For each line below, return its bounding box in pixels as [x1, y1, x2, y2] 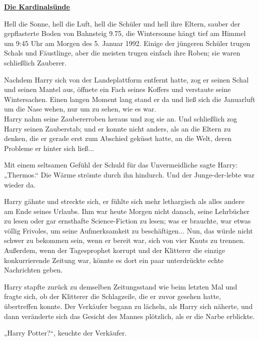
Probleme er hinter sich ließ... [4, 142, 94, 153]
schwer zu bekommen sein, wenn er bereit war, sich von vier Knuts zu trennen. [4, 235, 245, 245]
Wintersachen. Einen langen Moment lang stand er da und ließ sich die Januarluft [4, 93, 255, 104]
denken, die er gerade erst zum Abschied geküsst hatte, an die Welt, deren [4, 133, 232, 143]
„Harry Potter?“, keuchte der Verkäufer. [4, 327, 127, 338]
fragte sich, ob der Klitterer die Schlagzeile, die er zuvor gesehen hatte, [4, 291, 221, 301]
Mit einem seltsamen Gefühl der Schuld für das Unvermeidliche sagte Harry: [4, 159, 238, 170]
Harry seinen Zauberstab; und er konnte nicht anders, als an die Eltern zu [4, 123, 231, 133]
